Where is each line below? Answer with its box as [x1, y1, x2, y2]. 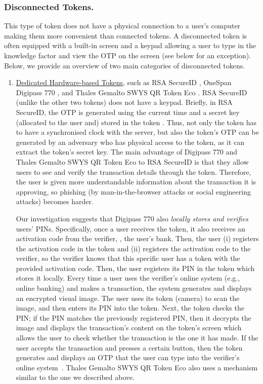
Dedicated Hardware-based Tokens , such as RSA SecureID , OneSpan [16, 77, 232, 88]
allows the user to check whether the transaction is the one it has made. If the [16, 332, 258, 343]
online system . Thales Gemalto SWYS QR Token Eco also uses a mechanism [16, 362, 258, 372]
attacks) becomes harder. [16, 196, 94, 207]
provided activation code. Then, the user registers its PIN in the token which [16, 262, 255, 273]
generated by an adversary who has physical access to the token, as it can [16, 136, 245, 147]
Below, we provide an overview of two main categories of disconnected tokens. [4, 60, 245, 70]
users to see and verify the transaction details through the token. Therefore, [16, 166, 251, 177]
